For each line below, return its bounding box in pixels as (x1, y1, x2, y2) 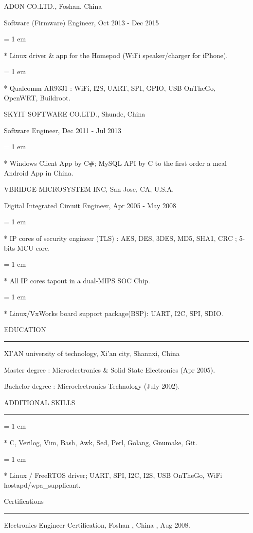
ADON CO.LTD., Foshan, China (4, 1, 102, 11)
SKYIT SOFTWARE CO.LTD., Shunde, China (4, 109, 145, 119)
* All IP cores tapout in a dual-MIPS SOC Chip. (4, 275, 150, 285)
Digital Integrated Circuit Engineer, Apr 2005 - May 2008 (4, 200, 177, 210)
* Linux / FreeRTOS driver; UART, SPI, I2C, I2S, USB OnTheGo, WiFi (4, 470, 222, 480)
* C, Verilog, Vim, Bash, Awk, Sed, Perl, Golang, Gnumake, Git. (4, 437, 198, 448)
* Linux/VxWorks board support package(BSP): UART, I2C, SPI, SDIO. (4, 308, 223, 318)
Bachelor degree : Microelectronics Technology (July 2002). (4, 381, 180, 391)
